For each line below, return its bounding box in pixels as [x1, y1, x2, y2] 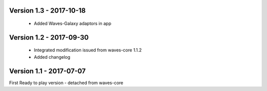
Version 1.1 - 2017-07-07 [9, 67, 86, 75]
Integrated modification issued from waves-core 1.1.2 [34, 47, 142, 53]
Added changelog [34, 54, 71, 60]
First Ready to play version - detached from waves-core [9, 80, 124, 86]
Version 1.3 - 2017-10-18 [9, 6, 86, 15]
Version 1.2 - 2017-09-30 [9, 33, 89, 42]
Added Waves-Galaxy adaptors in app [34, 21, 111, 26]
